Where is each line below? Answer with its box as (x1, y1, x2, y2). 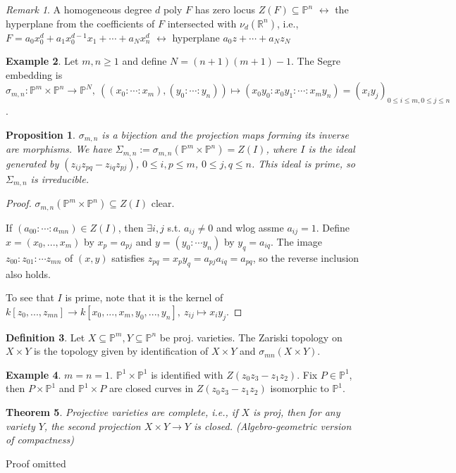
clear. (151, 196, 175, 210)
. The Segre (291, 53, 341, 68)
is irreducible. (30, 171, 89, 186)
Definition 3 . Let (6, 329, 85, 344)
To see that (6, 290, 54, 305)
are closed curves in (109, 381, 194, 396)
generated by (6, 156, 59, 170)
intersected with (167, 15, 237, 30)
